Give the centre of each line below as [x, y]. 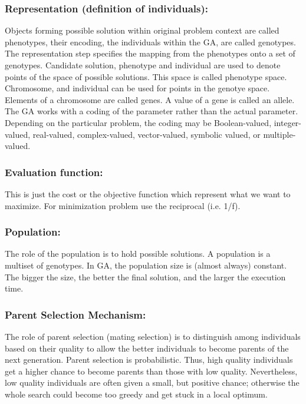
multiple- [279, 134]
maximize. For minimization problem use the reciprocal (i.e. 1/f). [123, 205]
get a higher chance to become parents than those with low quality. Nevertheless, [151, 371]
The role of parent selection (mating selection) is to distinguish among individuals [153, 336]
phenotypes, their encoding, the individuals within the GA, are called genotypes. [150, 42]
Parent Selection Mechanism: [75, 314]
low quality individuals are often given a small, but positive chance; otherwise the [152, 383]
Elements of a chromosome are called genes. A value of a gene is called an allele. [150, 99]
